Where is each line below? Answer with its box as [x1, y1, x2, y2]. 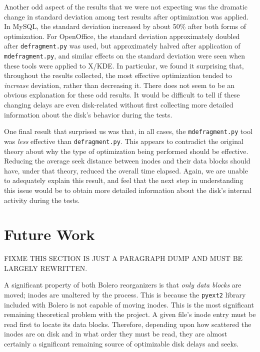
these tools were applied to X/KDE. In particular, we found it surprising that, [4, 60, 244, 70]
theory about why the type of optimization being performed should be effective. [4, 145, 248, 156]
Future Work [4, 224, 95, 244]
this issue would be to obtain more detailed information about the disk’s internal [4, 184, 252, 195]
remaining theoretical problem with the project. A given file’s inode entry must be [4, 309, 256, 319]
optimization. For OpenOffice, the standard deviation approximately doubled [4, 30, 240, 41]
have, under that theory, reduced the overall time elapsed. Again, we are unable [4, 165, 248, 175]
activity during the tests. [4, 194, 80, 205]
